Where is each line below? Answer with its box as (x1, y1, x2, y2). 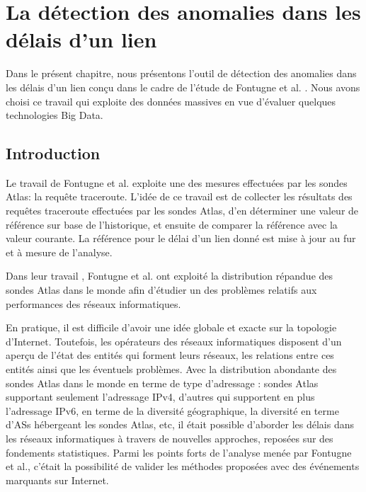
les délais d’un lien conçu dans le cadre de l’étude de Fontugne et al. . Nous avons (6, 79, 360, 94)
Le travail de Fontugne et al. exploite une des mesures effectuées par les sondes (6, 175, 348, 190)
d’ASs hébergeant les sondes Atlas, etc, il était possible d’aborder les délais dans (6, 417, 355, 432)
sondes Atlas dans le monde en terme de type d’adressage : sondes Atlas (6, 375, 319, 390)
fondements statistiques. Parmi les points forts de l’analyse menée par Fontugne (6, 445, 352, 459)
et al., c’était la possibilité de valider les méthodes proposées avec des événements (6, 459, 360, 474)
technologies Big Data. (6, 108, 103, 122)
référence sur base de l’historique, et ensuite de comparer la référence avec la (6, 217, 338, 231)
